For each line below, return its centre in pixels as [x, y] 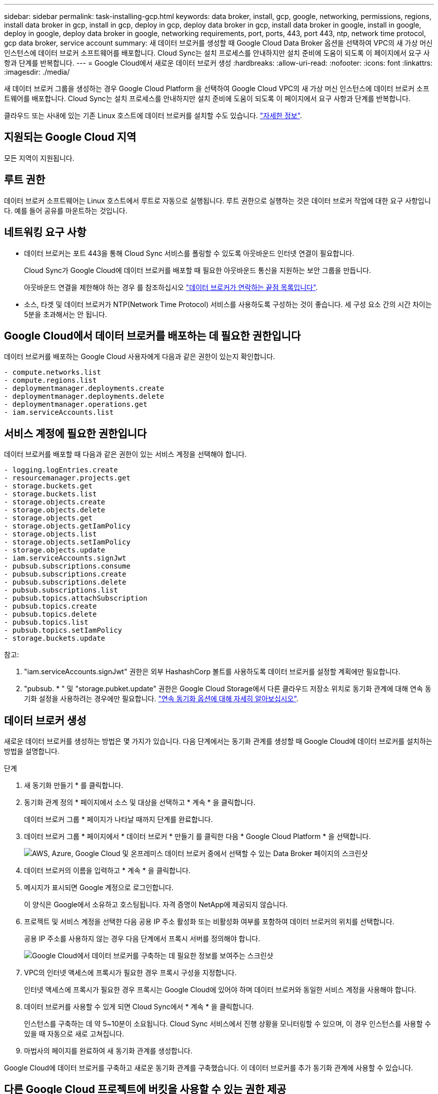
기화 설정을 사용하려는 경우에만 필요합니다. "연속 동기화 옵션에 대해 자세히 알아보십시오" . [161, 699]
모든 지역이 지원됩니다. [39, 158]
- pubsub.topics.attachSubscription [76, 598]
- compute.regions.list [50, 380]
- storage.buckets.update [55, 638]
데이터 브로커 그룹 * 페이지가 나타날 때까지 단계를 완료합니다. [118, 819]
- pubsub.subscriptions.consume [67, 566]
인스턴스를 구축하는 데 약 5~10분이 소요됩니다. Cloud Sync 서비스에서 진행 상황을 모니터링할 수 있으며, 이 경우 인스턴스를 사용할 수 [228, 1024]
